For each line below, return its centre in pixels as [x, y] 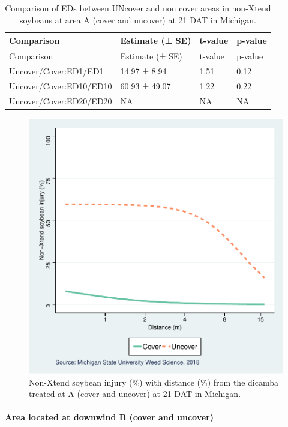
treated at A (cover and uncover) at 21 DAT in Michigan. [135, 394]
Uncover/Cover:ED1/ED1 [56, 71]
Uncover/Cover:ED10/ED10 [61, 86]
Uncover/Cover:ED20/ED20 [61, 101]
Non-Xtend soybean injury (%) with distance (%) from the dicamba [154, 382]
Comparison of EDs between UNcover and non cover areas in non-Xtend [138, 8]
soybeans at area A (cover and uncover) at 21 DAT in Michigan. [138, 20]
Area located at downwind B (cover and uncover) [109, 417]
